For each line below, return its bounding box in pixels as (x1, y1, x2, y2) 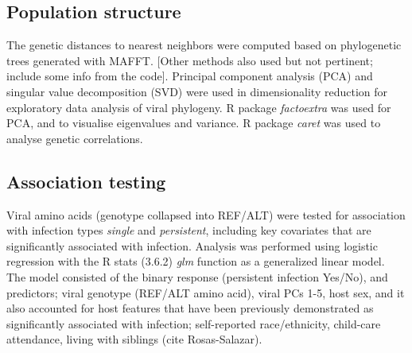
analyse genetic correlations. (6, 130, 143, 146)
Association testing (6, 169, 166, 193)
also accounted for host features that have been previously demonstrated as (6, 300, 374, 316)
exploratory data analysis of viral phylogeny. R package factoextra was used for (6, 99, 391, 115)
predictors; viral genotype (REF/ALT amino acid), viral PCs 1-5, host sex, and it (6, 284, 405, 301)
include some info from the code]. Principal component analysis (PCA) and (6, 68, 373, 84)
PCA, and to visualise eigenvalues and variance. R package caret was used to (6, 114, 381, 131)
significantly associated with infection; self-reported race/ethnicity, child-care (6, 315, 381, 332)
